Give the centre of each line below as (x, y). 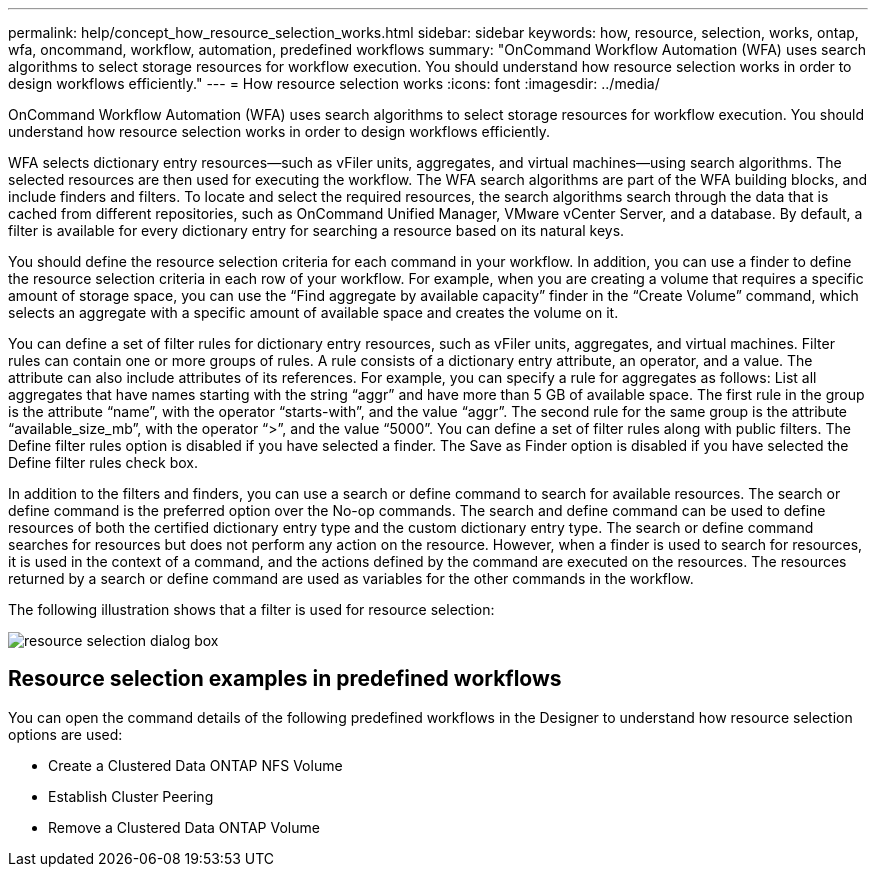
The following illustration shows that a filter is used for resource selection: (251, 609)
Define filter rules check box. (103, 462)
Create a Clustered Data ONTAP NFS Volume (195, 765)
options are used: (65, 734)
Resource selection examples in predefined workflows (285, 679)
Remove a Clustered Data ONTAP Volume (184, 827)
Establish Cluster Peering (131, 796)
